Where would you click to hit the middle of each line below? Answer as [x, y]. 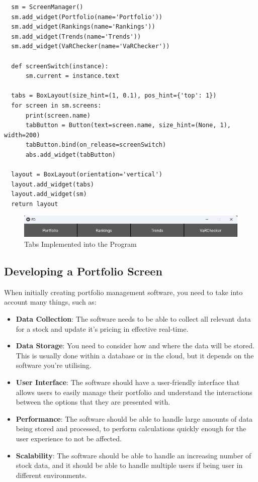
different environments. [51, 475]
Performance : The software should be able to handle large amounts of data [134, 418]
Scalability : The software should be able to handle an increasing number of [134, 455]
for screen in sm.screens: [56, 105]
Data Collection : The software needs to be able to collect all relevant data [133, 318]
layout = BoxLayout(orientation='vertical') [87, 175]
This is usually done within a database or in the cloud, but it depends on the [135, 355]
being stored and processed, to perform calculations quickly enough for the [131, 428]
